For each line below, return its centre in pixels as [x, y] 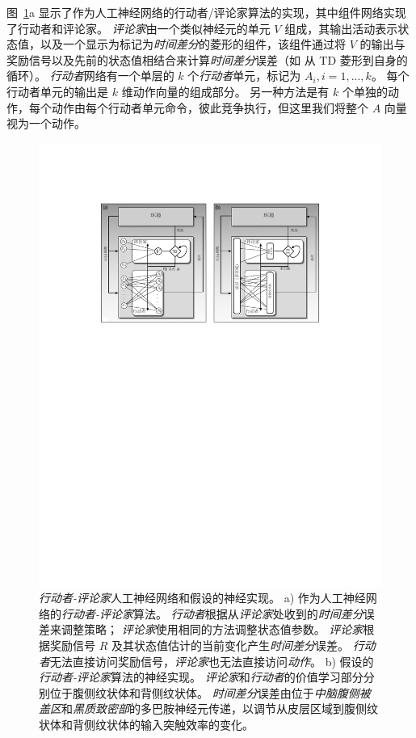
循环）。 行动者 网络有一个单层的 [90, 76]
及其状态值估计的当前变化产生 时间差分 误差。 [230, 645]
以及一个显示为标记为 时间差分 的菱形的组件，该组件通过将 [193, 44]
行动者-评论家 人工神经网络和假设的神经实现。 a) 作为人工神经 [202, 598]
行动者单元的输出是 [57, 91]
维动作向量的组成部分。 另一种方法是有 [225, 91]
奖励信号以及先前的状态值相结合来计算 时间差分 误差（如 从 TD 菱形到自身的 [207, 59]
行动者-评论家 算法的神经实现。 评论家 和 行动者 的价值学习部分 [201, 677]
